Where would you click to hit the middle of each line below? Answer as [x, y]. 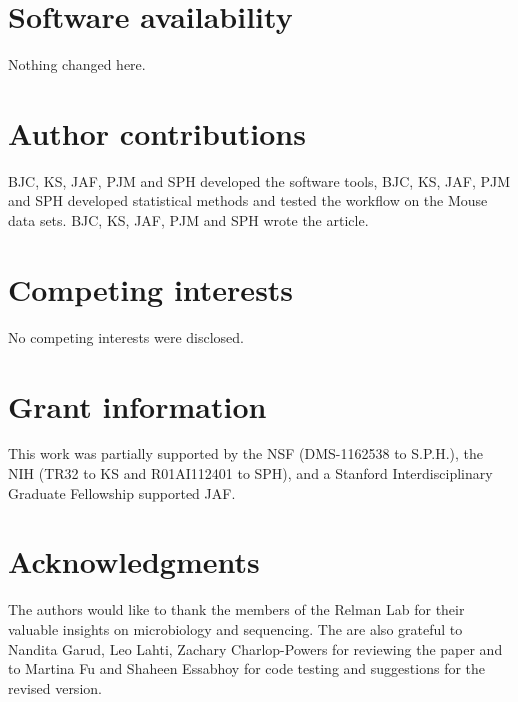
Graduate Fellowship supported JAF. [122, 492]
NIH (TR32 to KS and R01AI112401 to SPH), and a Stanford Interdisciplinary [250, 473]
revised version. [55, 687]
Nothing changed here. [77, 64]
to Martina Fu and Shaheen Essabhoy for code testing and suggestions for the [247, 668]
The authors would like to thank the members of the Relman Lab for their [236, 609]
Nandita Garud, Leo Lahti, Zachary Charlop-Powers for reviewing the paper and [255, 648]
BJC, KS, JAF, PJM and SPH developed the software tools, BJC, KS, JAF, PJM [259, 180]
